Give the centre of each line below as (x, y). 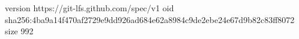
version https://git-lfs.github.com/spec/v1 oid (89, 8)
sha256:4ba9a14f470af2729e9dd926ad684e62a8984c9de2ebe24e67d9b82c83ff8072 (150, 19)
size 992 (19, 31)
